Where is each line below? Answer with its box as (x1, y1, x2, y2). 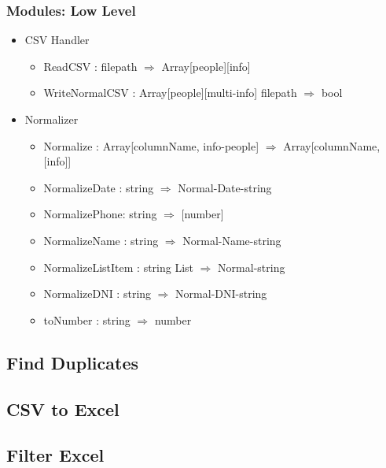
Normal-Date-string (178, 179, 272, 195)
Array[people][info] (161, 58, 251, 74)
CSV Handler (24, 32, 90, 48)
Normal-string (218, 258, 285, 275)
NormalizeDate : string (43, 179, 154, 195)
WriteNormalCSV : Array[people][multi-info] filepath (43, 84, 297, 101)
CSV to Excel (6, 396, 119, 421)
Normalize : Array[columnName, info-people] (43, 137, 259, 154)
